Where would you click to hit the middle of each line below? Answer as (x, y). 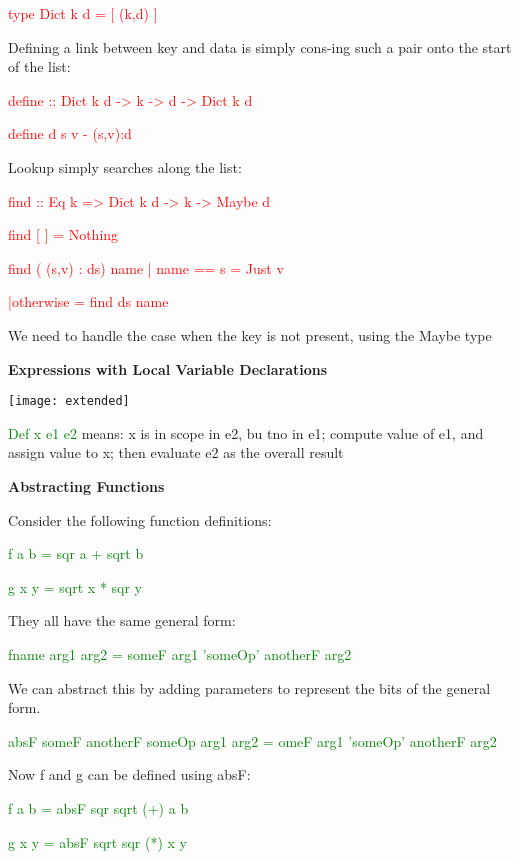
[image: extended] (69, 401)
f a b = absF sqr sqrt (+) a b (98, 807)
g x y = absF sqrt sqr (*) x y (97, 841)
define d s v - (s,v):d (70, 133)
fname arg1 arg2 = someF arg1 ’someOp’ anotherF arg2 (180, 653)
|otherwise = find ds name (88, 301)
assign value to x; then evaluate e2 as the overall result (176, 452)
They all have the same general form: (122, 620)
